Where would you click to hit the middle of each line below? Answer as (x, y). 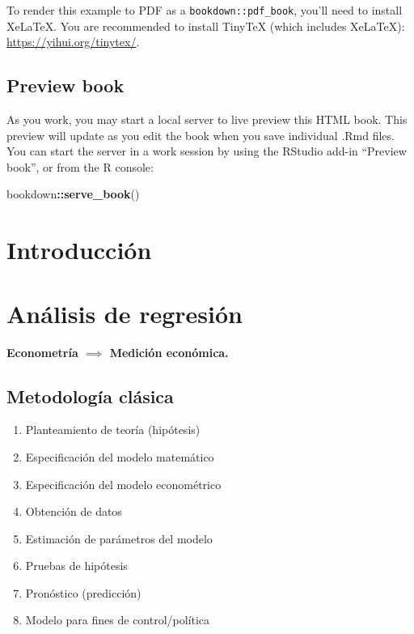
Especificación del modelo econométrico (123, 484)
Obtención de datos (74, 511)
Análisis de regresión (125, 313)
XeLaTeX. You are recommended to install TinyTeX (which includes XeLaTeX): (206, 26)
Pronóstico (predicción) (83, 592)
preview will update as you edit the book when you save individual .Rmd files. (201, 135)
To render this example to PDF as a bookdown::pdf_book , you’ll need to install (205, 10)
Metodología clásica (90, 396)
